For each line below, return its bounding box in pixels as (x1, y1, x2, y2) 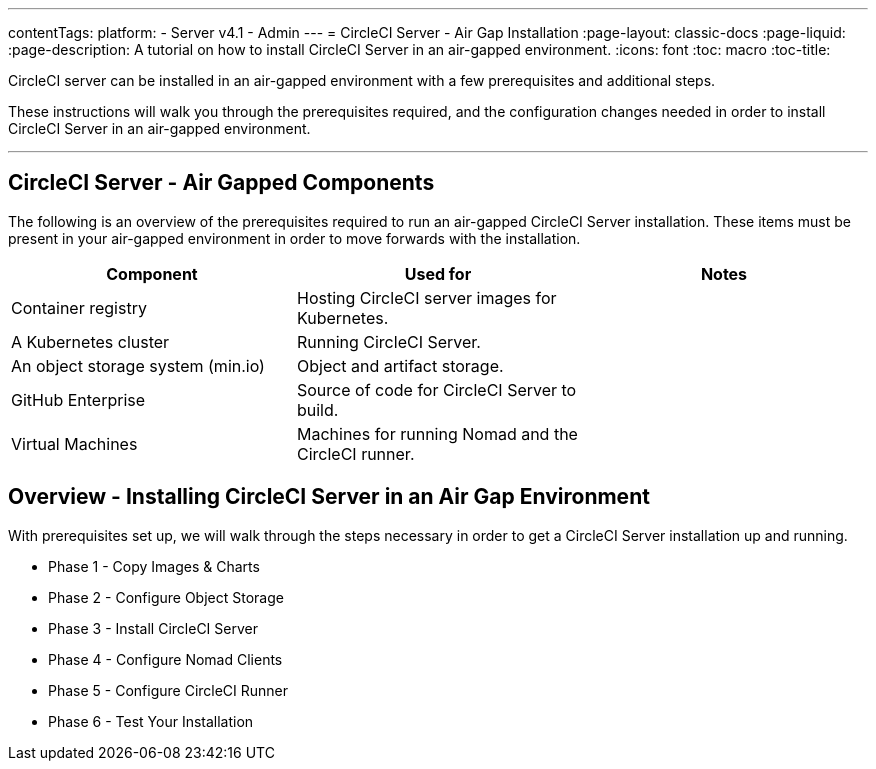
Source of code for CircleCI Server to (296, 379, 577, 400)
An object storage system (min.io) (11, 355, 265, 376)
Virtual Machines (11, 433, 138, 454)
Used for (404, 263, 472, 284)
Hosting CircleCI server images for (296, 287, 557, 308)
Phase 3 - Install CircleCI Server (48, 619, 258, 637)
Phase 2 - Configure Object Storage (48, 588, 284, 606)
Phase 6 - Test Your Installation (48, 712, 254, 730)
